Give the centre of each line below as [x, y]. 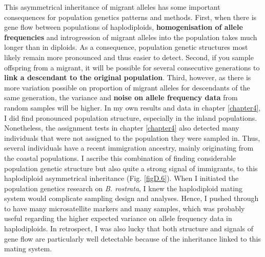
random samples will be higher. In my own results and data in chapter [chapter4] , [132, 107]
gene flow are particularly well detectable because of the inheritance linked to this [132, 238]
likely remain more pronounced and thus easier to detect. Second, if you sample [129, 57]
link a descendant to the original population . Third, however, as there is [128, 77]
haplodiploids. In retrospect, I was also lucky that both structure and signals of [129, 228]
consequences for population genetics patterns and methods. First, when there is [130, 17]
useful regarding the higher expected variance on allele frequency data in [118, 218]
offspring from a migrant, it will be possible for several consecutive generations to [132, 67]
